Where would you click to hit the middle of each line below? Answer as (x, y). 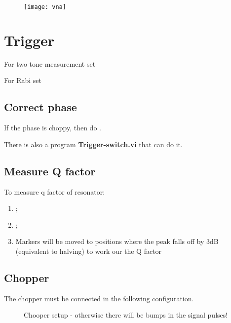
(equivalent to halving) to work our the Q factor (89, 251)
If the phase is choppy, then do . (53, 128)
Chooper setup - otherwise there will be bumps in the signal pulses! (126, 315)
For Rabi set (23, 80)
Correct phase (40, 107)
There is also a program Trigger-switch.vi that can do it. (93, 144)
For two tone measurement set (50, 63)
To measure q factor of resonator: (55, 191)
